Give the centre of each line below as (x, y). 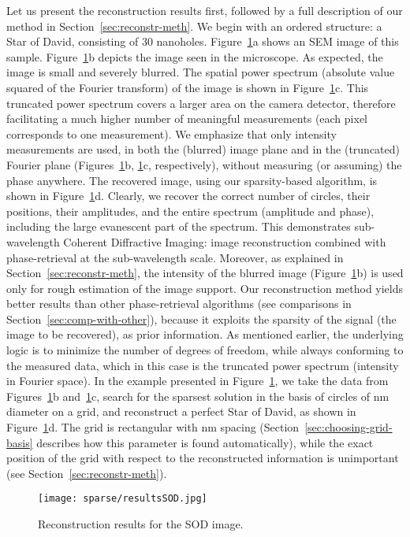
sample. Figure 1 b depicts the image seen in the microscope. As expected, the (195, 56)
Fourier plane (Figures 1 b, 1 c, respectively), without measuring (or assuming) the (204, 164)
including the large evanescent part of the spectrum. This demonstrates (179, 226)
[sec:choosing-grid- (348, 427)
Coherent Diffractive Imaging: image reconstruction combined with (225, 241)
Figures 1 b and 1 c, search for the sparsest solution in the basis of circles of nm (198, 396)
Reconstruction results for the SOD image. (141, 524)
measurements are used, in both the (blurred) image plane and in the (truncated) (203, 149)
